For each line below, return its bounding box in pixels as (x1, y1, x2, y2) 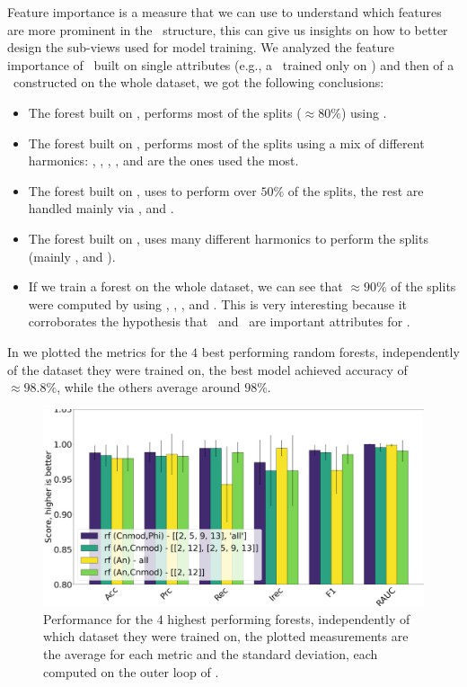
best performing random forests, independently (201, 342, 460, 361)
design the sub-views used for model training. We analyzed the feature (7, 38, 394, 57)
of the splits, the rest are (287, 181, 424, 200)
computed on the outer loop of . (43, 662, 219, 681)
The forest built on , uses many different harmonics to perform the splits (28, 228, 428, 247)
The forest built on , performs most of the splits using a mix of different (28, 133, 425, 152)
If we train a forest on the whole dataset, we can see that (28, 277, 343, 296)
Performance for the (43, 609, 154, 628)
